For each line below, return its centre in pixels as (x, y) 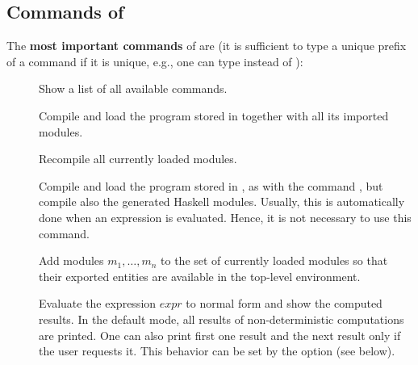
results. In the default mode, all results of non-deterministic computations (222, 319)
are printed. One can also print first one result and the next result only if (220, 335)
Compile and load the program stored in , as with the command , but (211, 185)
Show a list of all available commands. (133, 88)
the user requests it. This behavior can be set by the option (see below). (217, 351)
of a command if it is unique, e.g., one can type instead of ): (155, 61)
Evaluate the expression (98, 303)
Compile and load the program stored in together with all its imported (214, 115)
